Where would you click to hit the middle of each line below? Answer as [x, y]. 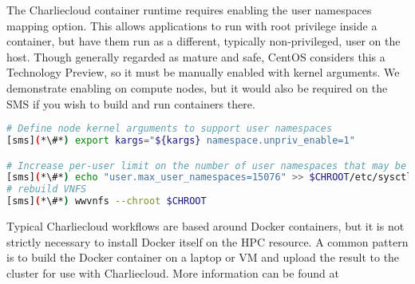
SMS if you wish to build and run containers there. [131, 103]
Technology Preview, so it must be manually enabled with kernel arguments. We [203, 72]
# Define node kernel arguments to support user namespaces [170, 129]
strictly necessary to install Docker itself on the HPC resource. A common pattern [207, 241]
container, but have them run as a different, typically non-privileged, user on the [204, 41]
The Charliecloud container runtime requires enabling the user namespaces [189, 10]
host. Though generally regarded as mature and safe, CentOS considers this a [196, 56]
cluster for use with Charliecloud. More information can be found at [173, 272]
